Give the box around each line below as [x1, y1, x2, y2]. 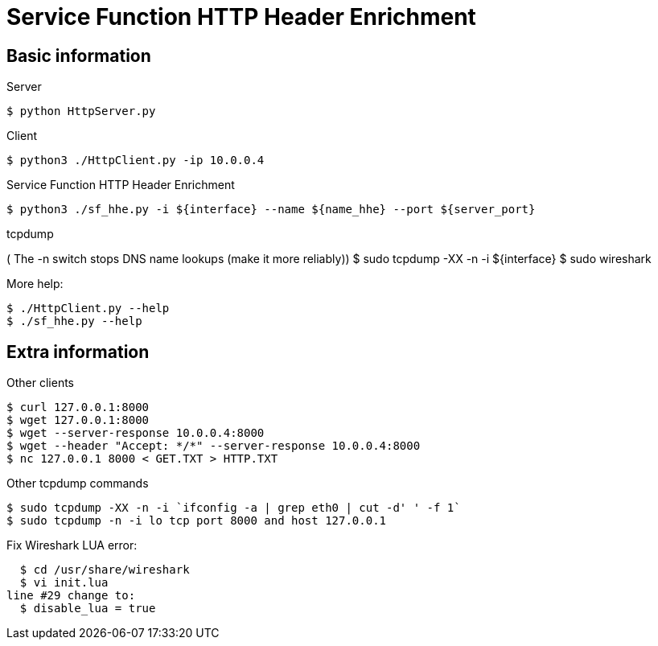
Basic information [6, 45, 151, 66]
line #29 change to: [6, 589, 136, 603]
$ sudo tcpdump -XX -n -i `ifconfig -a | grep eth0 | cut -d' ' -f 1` [6, 501, 461, 515]
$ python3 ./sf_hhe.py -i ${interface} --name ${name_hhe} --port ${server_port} [6, 203, 536, 216]
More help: [6, 277, 64, 291]
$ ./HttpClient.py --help [6, 302, 170, 315]
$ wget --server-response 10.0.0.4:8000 [6, 426, 265, 440]
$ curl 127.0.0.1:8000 [6, 401, 150, 414]
